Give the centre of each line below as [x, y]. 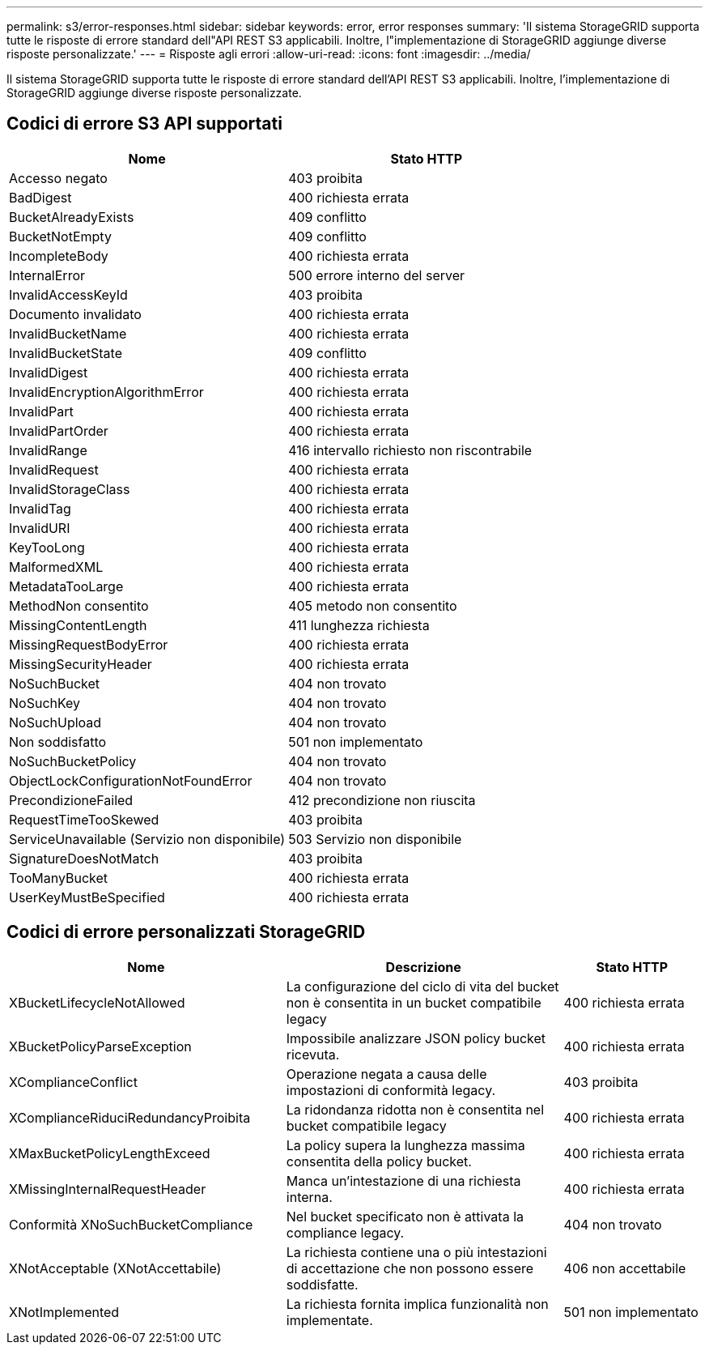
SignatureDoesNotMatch [84, 858]
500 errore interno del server [377, 275]
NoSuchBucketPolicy [73, 761]
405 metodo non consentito [373, 605]
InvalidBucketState [66, 353]
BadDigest [40, 197]
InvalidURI [40, 528]
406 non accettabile [625, 1268]
